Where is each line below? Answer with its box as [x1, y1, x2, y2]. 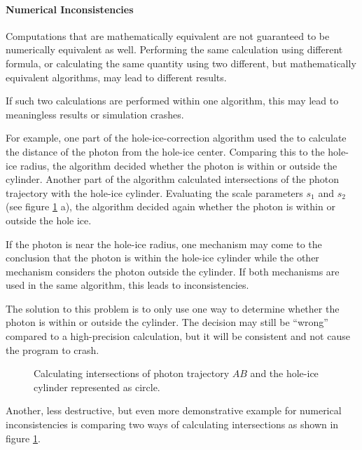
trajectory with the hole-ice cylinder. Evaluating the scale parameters [6, 185, 303, 200]
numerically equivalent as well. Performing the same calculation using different [6, 42, 343, 57]
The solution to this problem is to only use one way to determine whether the [6, 301, 340, 315]
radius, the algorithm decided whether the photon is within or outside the [20, 158, 337, 172]
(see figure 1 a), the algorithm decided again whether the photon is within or [6, 199, 335, 214]
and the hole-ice [250, 366, 319, 381]
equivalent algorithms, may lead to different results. [6, 69, 227, 84]
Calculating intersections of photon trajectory [34, 366, 230, 381]
